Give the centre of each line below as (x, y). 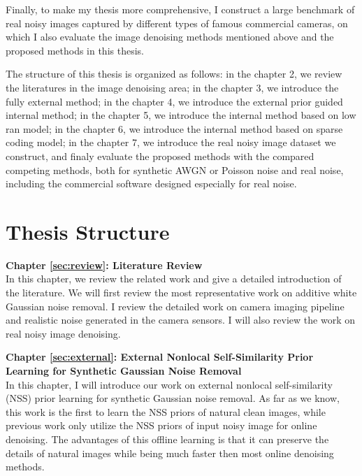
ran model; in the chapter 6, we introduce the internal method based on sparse (174, 128)
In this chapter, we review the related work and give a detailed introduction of (174, 279)
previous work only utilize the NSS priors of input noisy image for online (161, 425)
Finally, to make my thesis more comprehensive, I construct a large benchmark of (180, 9)
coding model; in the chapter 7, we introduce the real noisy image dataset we (171, 142)
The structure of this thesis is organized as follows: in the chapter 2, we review (174, 74)
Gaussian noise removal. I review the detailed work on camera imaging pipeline (175, 306)
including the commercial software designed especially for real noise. (151, 183)
